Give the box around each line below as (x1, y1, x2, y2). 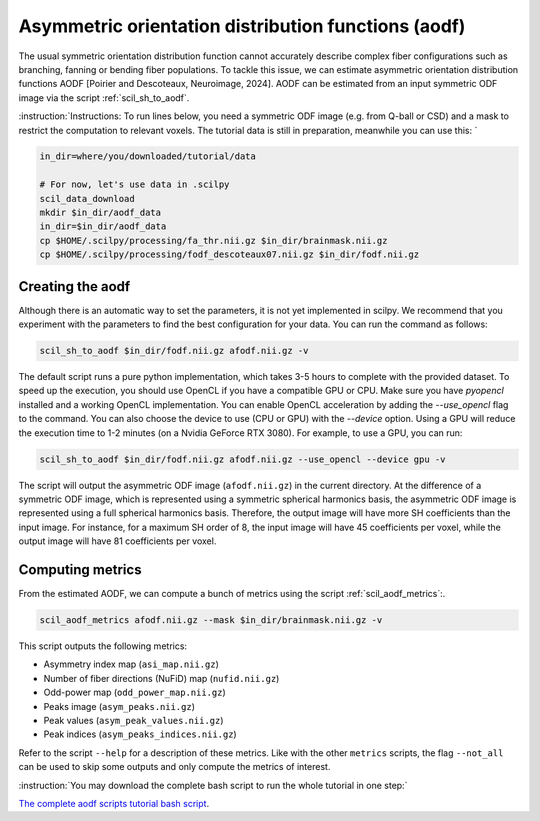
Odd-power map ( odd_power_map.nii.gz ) (43, 686, 227, 699)
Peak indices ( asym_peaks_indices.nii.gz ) (43, 728, 237, 740)
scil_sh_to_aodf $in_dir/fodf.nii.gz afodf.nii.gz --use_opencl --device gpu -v (39, 453, 446, 465)
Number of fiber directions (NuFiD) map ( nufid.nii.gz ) (43, 672, 280, 684)
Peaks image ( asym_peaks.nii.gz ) (43, 700, 195, 712)
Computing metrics (18, 561, 142, 578)
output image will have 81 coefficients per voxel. (18, 535, 217, 547)
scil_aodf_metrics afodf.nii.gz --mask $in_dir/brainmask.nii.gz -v (39, 615, 383, 626)
